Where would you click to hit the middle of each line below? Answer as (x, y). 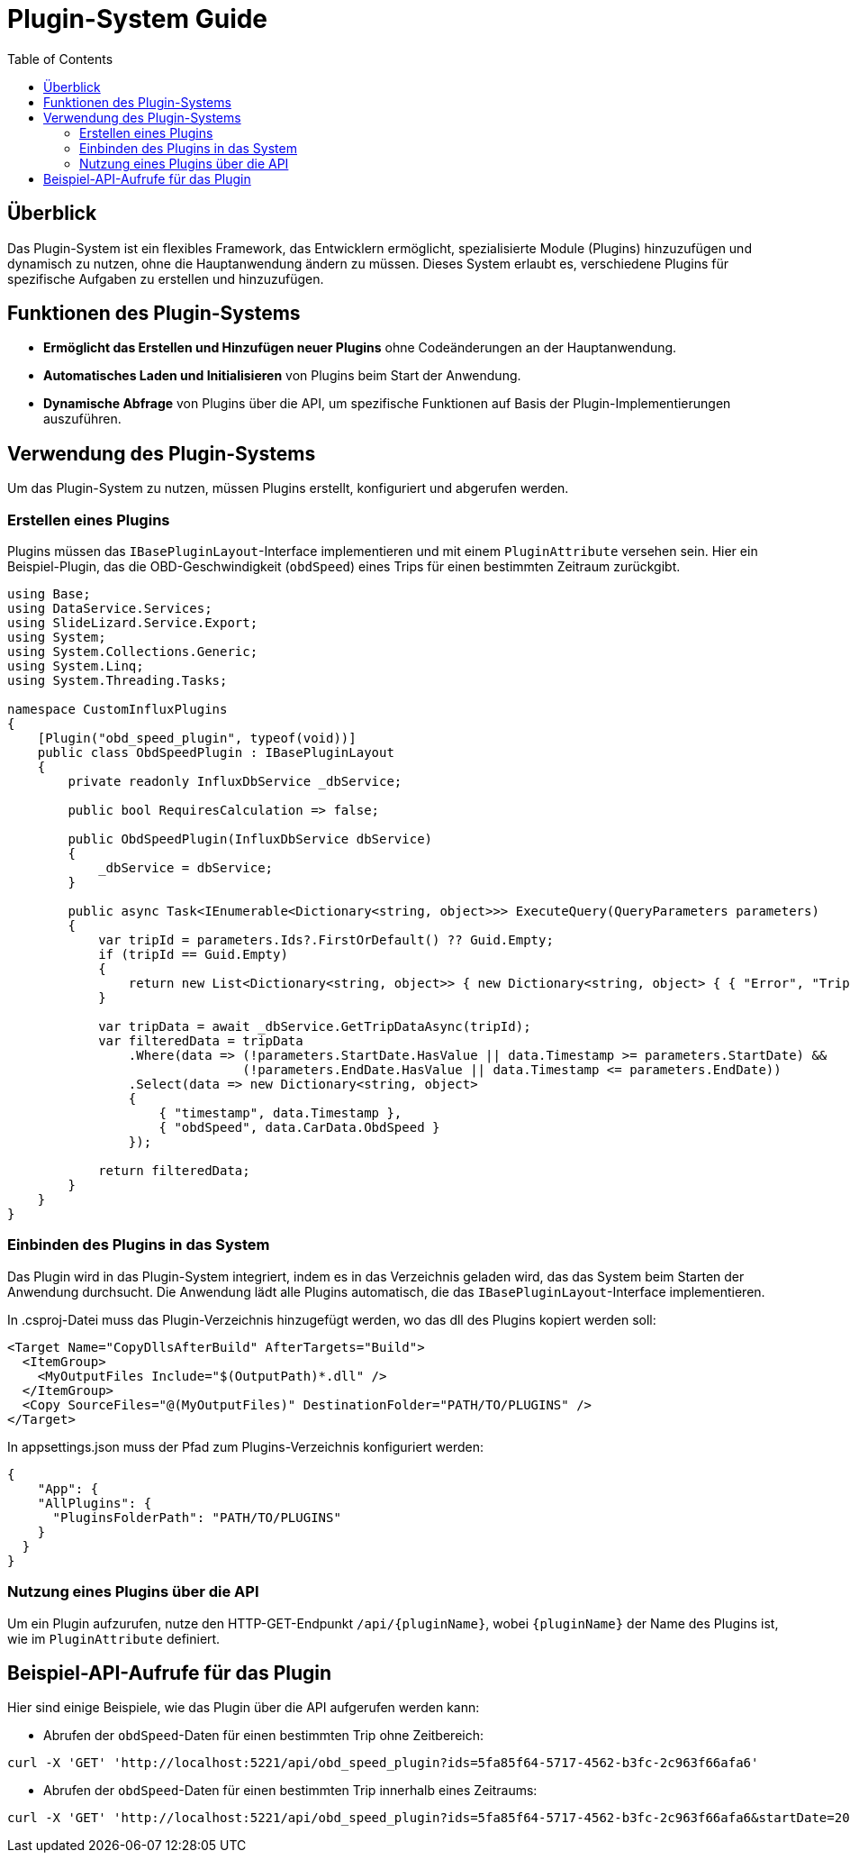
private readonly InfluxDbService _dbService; (235, 782)
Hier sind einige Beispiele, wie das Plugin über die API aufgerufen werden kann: (244, 1708)
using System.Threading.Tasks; (118, 681)
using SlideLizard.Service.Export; (133, 623)
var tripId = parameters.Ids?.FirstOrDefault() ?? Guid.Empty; (326, 940)
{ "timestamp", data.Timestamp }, (280, 1113)
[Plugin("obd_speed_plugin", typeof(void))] (197, 739)
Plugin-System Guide (138, 19)
